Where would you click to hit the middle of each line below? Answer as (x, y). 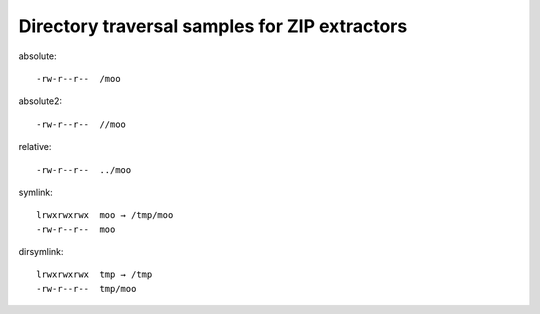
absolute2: (40, 101)
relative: (35, 147)
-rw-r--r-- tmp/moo (86, 288)
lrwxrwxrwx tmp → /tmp (94, 274)
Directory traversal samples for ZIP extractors (213, 26)
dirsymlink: (41, 252)
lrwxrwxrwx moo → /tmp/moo (105, 215)
